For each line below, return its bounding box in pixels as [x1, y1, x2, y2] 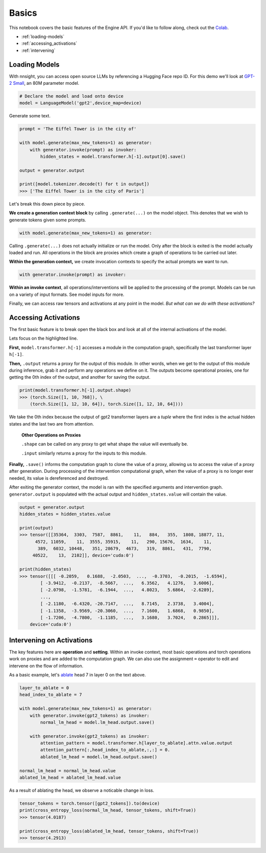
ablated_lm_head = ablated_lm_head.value [19, 775, 121, 781]
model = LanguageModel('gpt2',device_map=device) [19, 100, 142, 106]
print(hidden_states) [19, 567, 72, 572]
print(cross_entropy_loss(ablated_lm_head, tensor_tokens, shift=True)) [19, 828, 199, 834]
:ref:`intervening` [21, 47, 56, 53]
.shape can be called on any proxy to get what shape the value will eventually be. [21, 441, 188, 447]
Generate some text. [9, 113, 51, 119]
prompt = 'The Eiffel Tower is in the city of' [19, 126, 136, 132]
